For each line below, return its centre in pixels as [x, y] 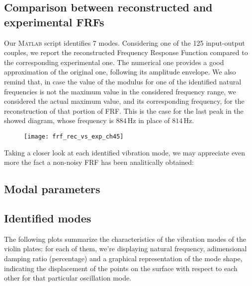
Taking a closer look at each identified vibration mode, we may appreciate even [125, 152]
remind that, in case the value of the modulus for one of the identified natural [123, 81]
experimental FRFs [54, 22]
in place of [154, 120]
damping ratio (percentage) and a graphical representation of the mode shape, [123, 258]
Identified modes [48, 218]
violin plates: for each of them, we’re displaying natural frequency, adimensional [126, 249]
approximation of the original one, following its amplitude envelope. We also [120, 72]
